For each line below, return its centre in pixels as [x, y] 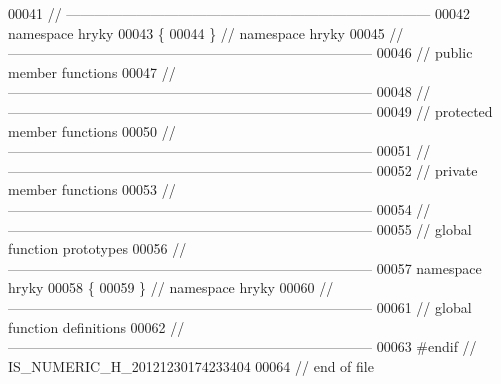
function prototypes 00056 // [97, 248]
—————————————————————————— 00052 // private [243, 169]
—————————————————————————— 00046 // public [240, 52]
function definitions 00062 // [96, 326]
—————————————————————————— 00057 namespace [245, 267]
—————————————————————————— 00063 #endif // [242, 346]
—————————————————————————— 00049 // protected [250, 110]
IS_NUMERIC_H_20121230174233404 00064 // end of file [191, 365]
